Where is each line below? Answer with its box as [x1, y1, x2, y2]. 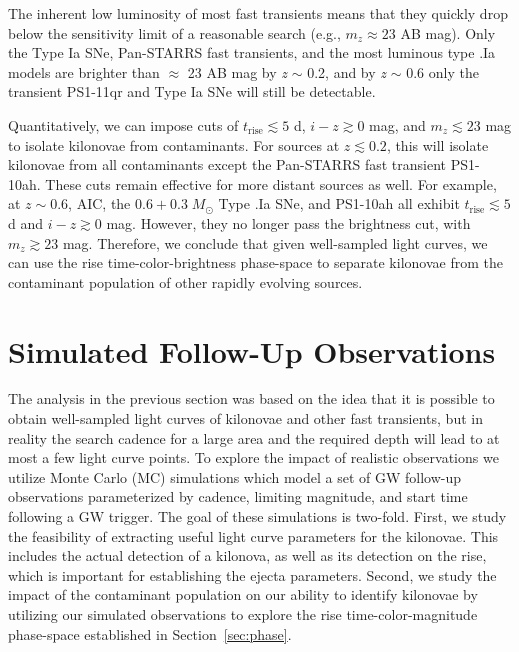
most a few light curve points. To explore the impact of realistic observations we [8, 447, 499, 468]
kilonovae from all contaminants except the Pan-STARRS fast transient [8, 154, 447, 175]
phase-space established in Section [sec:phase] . [8, 623, 292, 644]
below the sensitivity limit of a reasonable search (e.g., [8, 22, 341, 43]
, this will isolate [386, 134, 489, 155]
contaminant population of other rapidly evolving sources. [8, 271, 363, 292]
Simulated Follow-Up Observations [8, 330, 496, 371]
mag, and [369, 114, 426, 135]
